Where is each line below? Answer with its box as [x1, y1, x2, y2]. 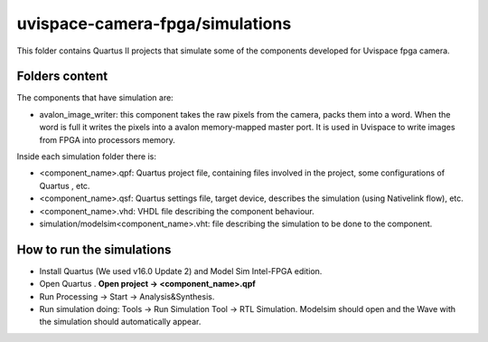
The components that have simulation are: [16, 92, 174, 103]
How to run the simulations [16, 242, 172, 257]
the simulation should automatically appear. [39, 317, 202, 328]
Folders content [16, 69, 108, 84]
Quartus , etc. [39, 180, 90, 191]
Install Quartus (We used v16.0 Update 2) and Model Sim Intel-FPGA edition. [39, 265, 323, 276]
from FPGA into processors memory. [39, 134, 175, 145]
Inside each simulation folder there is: [16, 151, 157, 162]
